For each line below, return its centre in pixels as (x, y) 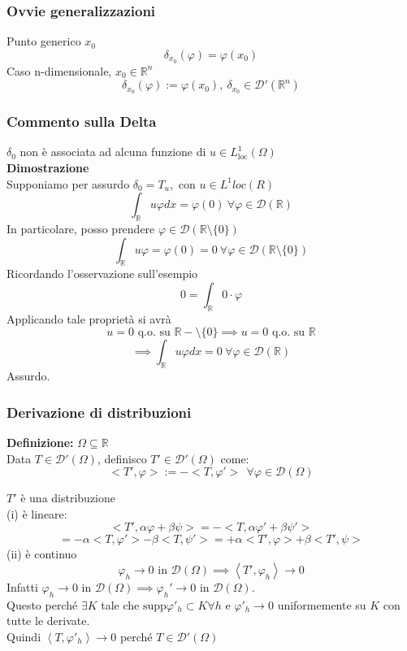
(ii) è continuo (42, 554)
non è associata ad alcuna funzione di (113, 152)
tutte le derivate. (48, 621)
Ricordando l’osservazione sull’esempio (102, 273)
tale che (120, 604)
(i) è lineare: (37, 513)
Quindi (24, 636)
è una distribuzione (68, 498)
